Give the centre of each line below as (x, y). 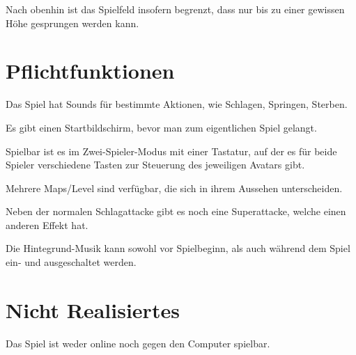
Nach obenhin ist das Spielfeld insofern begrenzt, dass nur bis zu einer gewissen (175, 9)
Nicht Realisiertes (93, 309)
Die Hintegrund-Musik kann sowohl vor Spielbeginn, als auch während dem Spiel (178, 248)
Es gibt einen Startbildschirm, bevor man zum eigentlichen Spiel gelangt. (161, 127)
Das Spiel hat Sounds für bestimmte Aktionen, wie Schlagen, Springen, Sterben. (177, 104)
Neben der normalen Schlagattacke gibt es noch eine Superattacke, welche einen (176, 211)
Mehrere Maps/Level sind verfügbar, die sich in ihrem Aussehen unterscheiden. (174, 188)
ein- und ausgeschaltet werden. (71, 262)
